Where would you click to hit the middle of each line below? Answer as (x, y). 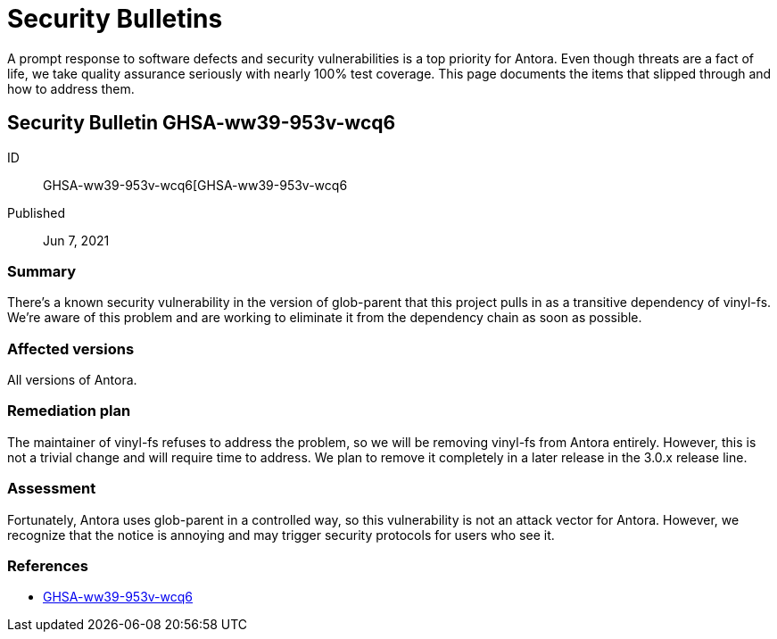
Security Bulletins (115, 19)
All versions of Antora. (72, 380)
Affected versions (71, 349)
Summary (42, 271)
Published (36, 212)
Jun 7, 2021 (76, 240)
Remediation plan (69, 411)
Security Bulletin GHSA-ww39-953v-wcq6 (202, 123)
